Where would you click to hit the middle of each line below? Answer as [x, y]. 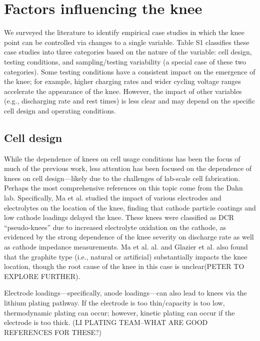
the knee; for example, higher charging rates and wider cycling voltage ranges [122, 81]
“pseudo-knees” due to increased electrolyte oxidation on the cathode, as [115, 227]
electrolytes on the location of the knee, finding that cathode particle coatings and [130, 207]
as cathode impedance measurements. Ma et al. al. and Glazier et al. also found [126, 247]
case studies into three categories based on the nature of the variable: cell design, [128, 52]
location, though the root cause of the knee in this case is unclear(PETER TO [124, 266]
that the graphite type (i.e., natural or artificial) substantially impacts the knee [126, 256]
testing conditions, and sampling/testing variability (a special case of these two [125, 61]
